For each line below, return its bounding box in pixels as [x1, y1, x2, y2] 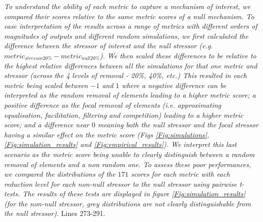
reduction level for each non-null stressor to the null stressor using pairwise [4, 178, 237, 189]
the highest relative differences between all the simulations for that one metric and [4, 60, 257, 70]
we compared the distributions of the [4, 169, 116, 179]
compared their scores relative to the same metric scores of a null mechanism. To [4, 11, 254, 21]
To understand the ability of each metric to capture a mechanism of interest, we [4, 1, 251, 11]
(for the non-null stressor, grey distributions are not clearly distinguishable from [4, 198, 251, 208]
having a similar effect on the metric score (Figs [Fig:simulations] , [4, 129, 209, 139]
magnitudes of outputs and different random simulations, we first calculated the [4, 30, 248, 41]
